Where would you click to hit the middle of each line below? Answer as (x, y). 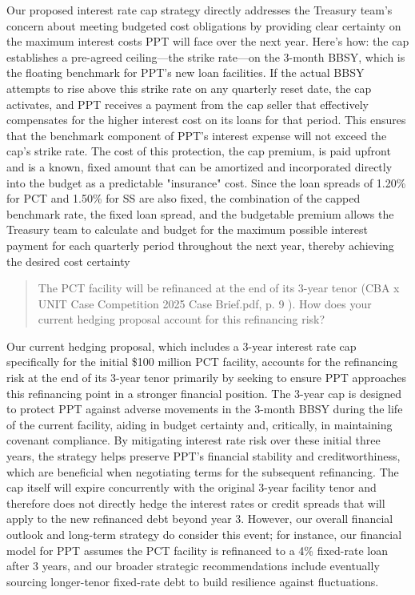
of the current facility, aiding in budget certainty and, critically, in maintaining (200, 424)
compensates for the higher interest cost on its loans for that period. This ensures (206, 120)
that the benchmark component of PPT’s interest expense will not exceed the (197, 135)
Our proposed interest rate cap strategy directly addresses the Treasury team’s (200, 10)
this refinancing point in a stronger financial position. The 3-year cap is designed (204, 393)
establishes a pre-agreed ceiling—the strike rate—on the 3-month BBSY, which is (206, 56)
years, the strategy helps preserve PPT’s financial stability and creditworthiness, (204, 456)
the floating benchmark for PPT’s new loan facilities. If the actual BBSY (186, 72)
